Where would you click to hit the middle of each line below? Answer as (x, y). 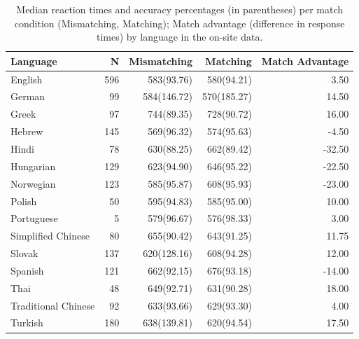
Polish (24, 201)
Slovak (24, 253)
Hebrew (27, 131)
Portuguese (34, 218)
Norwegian (33, 183)
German (28, 96)
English (27, 79)
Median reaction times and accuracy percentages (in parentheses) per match (180, 9)
